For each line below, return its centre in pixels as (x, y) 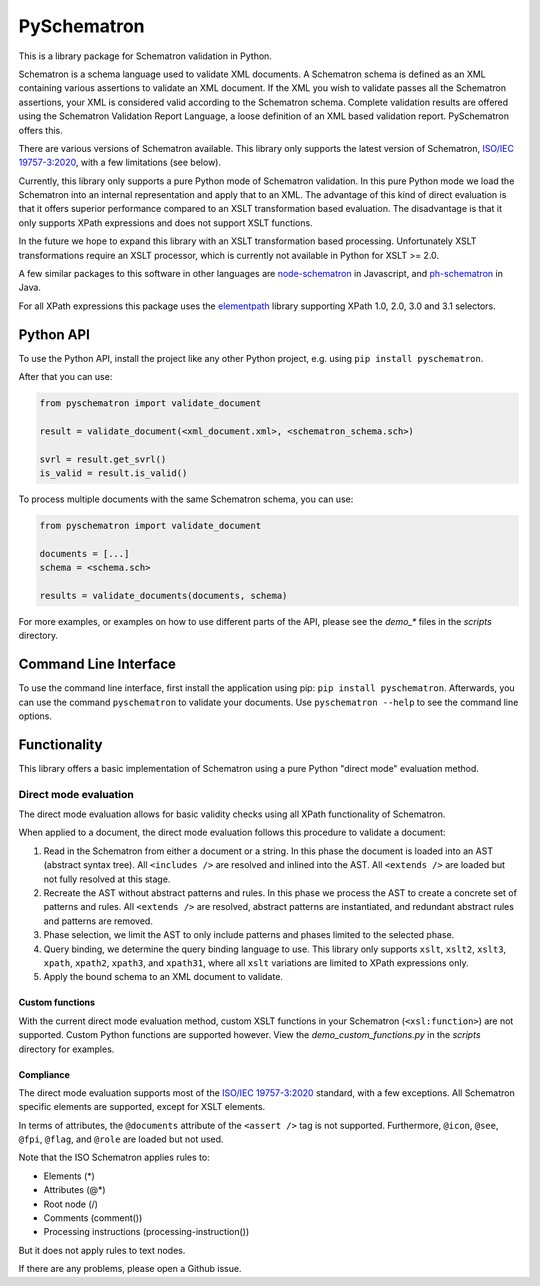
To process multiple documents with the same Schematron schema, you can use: (186, 499)
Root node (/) (71, 1204)
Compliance (44, 1074)
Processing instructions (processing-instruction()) (146, 1232)
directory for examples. (66, 1049)
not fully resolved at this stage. (107, 879)
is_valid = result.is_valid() (113, 473)
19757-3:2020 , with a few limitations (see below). (120, 162)
